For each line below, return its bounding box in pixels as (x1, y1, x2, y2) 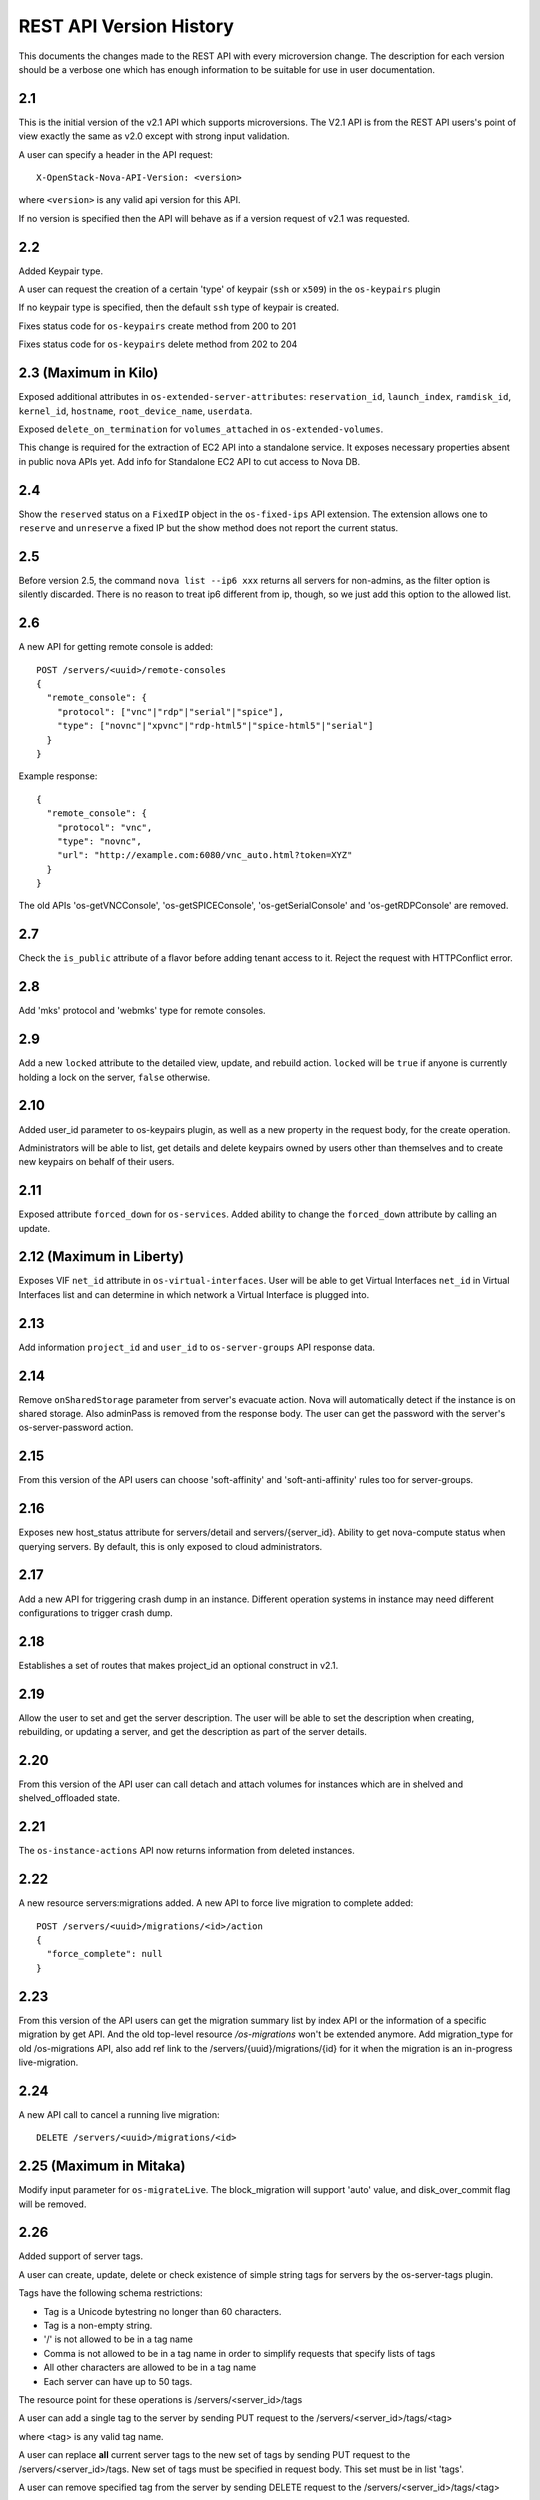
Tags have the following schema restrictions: (18, 2287, 204, 2299)
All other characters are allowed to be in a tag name (43, 2361, 257, 2374)
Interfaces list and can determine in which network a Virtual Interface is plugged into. (18, 1288, 370, 1300)
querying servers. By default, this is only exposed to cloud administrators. (18, 1540, 323, 1552)
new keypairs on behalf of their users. (18, 1156, 175, 1168)
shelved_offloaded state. (18, 1792, 120, 1804)
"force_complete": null (46, 1948, 164, 1960)
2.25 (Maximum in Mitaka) (18, 2158, 186, 2175)
